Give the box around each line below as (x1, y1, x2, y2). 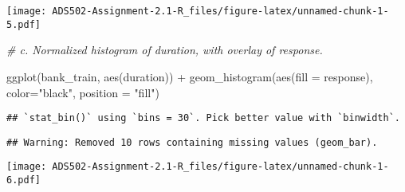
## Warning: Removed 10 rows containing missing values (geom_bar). (6, 136, 378, 148)
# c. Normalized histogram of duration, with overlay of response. (6, 41, 323, 58)
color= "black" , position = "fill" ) (6, 84, 159, 100)
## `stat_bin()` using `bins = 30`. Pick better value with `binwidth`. (6, 112, 400, 124)
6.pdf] (6, 174, 41, 186)
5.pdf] (6, 18, 41, 30)
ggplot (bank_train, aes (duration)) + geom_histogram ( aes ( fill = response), (6, 68, 373, 84)
